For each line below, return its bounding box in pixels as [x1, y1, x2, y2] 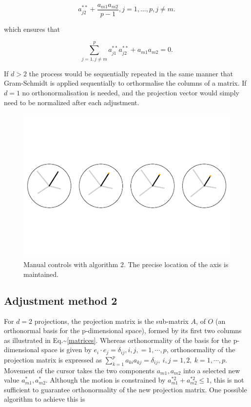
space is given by [41, 344, 92, 355]
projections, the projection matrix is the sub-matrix [34, 316, 189, 326]
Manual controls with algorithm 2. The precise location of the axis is [23, 259, 229, 270]
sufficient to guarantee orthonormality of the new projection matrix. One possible [4, 384, 247, 394]
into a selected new [183, 365, 240, 375]
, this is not [210, 375, 244, 385]
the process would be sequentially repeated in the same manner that [29, 68, 233, 78]
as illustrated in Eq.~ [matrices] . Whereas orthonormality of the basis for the [4, 335, 232, 345]
